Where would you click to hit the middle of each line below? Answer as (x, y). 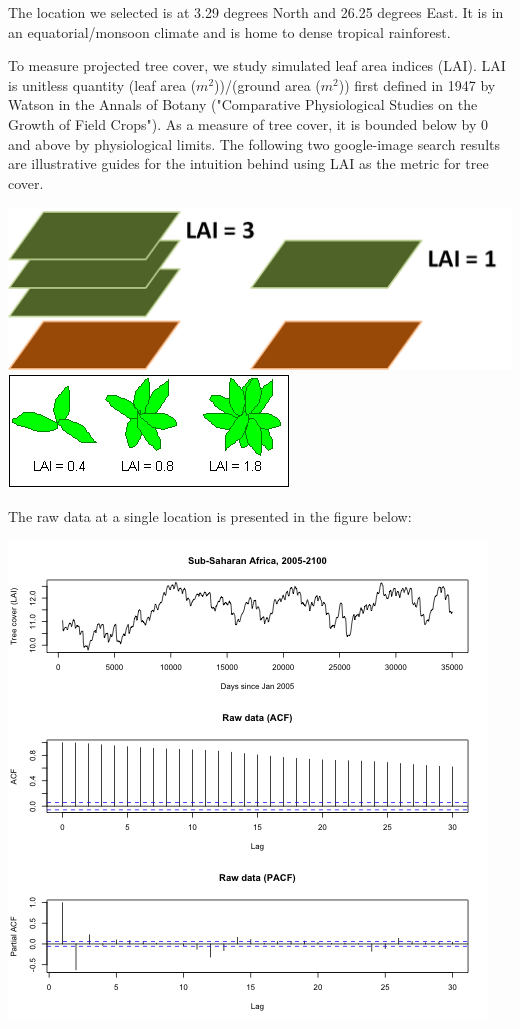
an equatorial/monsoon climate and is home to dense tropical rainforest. (229, 31)
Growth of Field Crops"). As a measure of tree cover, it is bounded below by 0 (248, 123)
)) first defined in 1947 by (417, 84)
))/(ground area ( (267, 84)
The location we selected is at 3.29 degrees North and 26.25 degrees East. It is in (256, 12)
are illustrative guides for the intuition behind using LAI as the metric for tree (248, 163)
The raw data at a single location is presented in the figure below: (210, 515)
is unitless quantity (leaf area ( (102, 84)
